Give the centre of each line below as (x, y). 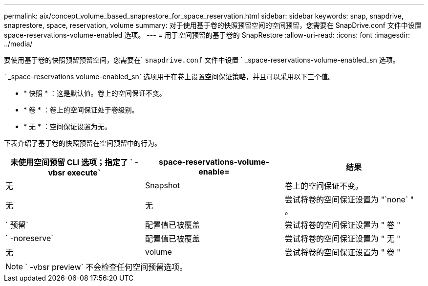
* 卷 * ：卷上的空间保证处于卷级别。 (81, 110)
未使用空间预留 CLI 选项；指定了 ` (72, 162)
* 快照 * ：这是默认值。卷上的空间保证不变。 (95, 93)
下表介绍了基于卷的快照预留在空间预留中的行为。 (83, 143)
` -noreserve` (30, 238)
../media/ (18, 44)
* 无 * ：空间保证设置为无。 (67, 126)
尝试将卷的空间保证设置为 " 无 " (342, 239)
